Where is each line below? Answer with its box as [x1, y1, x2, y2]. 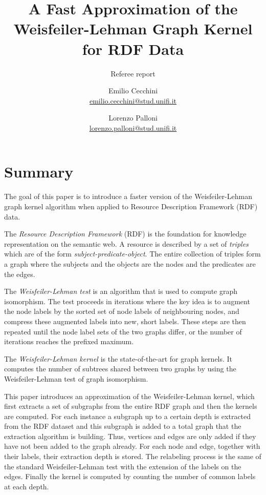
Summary [4, 161, 74, 182]
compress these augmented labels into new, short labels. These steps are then [4, 315, 246, 326]
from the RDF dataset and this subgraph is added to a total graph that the [4, 421, 241, 431]
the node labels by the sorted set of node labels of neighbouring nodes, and [4, 306, 239, 316]
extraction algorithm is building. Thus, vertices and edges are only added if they [4, 430, 256, 441]
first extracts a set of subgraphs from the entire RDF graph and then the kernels [4, 401, 257, 411]
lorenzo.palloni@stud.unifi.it [89, 122, 177, 133]
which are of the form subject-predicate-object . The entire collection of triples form [4, 248, 261, 259]
